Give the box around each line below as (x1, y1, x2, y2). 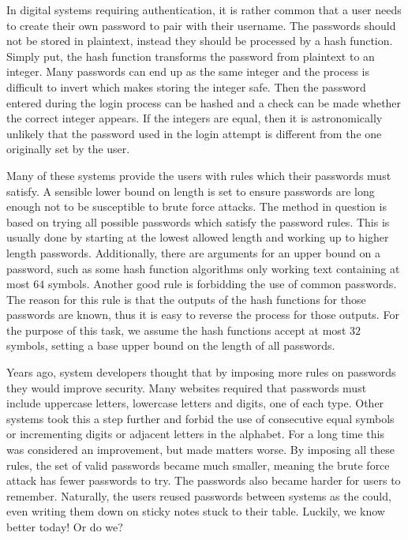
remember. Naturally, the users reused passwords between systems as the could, (6, 487, 391, 504)
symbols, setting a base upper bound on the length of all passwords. (6, 337, 335, 354)
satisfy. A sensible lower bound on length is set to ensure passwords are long (6, 182, 375, 199)
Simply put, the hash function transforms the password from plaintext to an (6, 47, 375, 64)
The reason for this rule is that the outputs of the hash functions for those (6, 291, 366, 307)
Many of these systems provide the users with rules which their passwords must (6, 167, 391, 183)
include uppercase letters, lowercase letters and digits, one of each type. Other (6, 395, 384, 411)
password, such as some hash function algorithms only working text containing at (6, 260, 400, 276)
